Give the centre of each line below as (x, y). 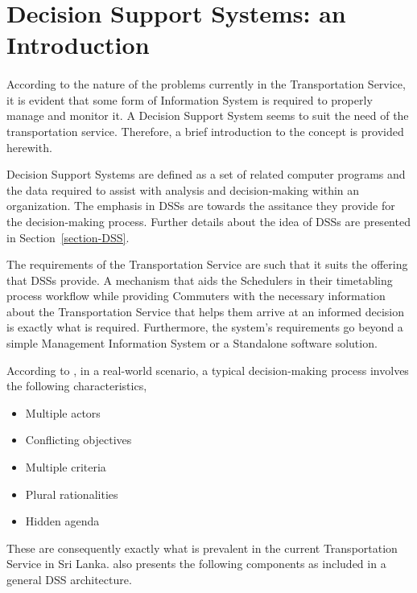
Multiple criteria (66, 467)
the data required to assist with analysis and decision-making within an (183, 189)
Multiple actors (63, 412)
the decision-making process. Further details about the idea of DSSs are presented (208, 221)
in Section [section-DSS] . (68, 237)
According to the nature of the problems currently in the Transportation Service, (206, 84)
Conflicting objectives (78, 440)
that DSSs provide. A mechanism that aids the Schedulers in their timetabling (200, 280)
